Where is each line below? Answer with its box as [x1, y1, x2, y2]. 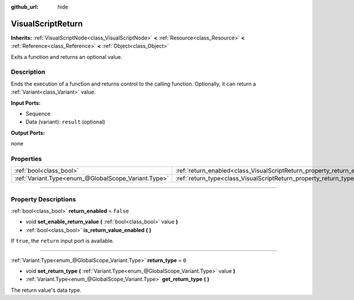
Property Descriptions [11, 195, 76, 203]
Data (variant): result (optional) [25, 118, 106, 126]
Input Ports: [11, 99, 41, 106]
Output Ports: [11, 129, 45, 136]
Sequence [25, 110, 51, 117]
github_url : [11, 4, 38, 10]
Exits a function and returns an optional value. [11, 53, 123, 60]
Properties [11, 154, 42, 163]
